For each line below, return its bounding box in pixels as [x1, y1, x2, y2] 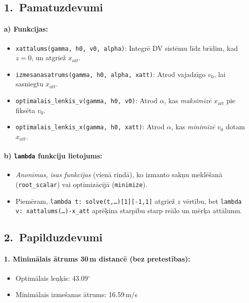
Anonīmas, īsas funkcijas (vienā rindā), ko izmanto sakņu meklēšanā [15, 169, 222, 180]
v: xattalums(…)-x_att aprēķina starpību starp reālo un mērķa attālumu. [15, 205, 242, 216]
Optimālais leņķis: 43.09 [15, 272, 88, 283]
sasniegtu [15, 78, 43, 89]
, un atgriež [31, 52, 66, 63]
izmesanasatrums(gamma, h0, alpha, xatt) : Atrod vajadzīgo [15, 69, 206, 79]
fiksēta [15, 105, 35, 115]
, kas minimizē [171, 121, 215, 132]
